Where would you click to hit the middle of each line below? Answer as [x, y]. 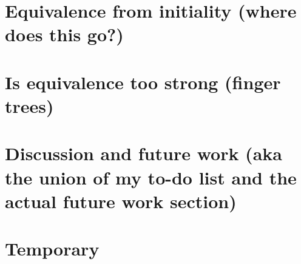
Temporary [52, 249]
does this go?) [64, 34]
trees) [29, 105]
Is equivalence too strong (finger [143, 82]
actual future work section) [121, 201]
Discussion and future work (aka [144, 153]
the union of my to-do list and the [151, 177]
